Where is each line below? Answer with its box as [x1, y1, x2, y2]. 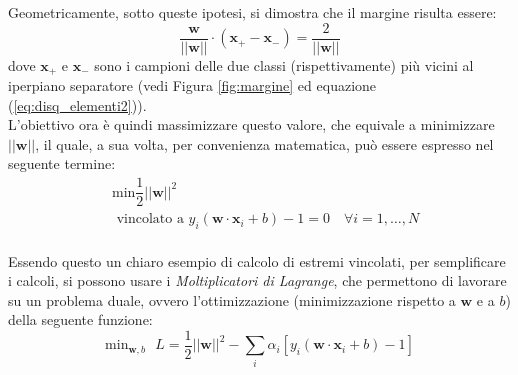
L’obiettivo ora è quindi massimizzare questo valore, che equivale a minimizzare [8, 114, 495, 135]
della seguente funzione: [8, 309, 153, 330]
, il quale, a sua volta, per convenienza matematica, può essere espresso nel [35, 133, 494, 154]
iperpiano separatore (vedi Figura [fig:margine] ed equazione [8, 75, 377, 96]
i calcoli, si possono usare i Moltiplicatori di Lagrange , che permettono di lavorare [8, 270, 507, 291]
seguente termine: [8, 153, 116, 174]
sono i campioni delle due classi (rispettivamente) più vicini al [94, 54, 474, 75]
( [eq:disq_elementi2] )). [8, 94, 147, 115]
